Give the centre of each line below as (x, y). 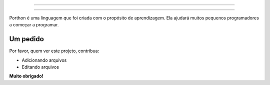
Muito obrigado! (26, 76)
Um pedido (27, 39)
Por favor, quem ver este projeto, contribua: (54, 51)
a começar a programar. (34, 25)
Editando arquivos (40, 67)
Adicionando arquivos (44, 60)
